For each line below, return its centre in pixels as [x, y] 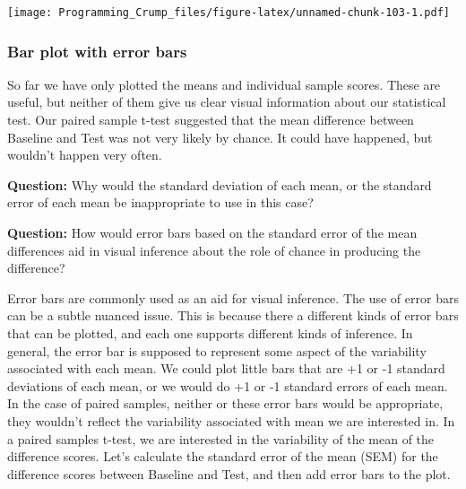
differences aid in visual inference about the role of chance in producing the [214, 250]
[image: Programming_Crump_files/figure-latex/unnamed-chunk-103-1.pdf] [229, 13]
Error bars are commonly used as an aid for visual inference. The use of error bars [233, 297]
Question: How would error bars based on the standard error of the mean [212, 233]
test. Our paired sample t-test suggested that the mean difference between [211, 120]
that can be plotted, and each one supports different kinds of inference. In [210, 333]
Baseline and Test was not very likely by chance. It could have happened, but [220, 137]
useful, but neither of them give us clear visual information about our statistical [227, 102]
